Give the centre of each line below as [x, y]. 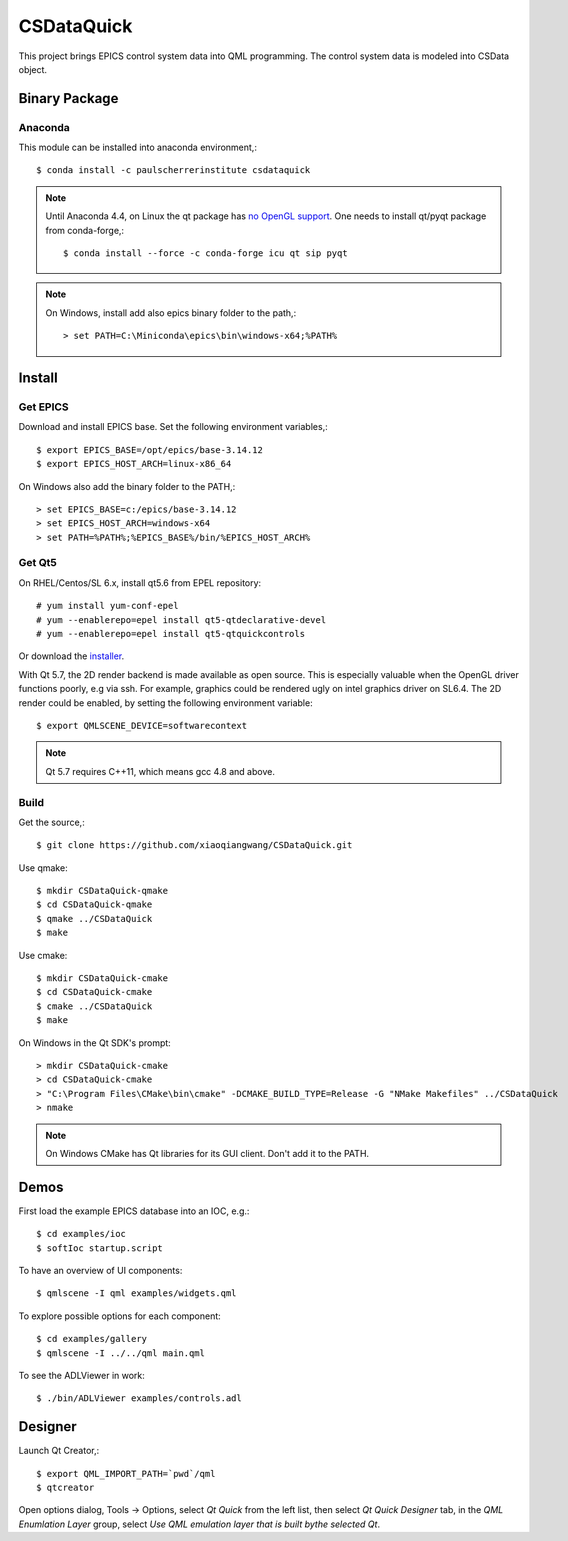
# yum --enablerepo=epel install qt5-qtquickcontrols [170, 634]
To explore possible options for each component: [120, 1316]
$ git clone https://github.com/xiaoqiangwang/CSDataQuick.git [194, 845]
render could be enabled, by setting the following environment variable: [166, 702]
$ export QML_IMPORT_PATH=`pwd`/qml [126, 1473]
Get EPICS [43, 407]
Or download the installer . [71, 656]
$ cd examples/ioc [81, 1234]
